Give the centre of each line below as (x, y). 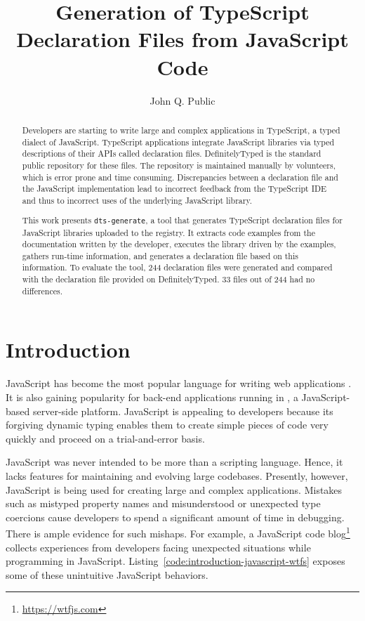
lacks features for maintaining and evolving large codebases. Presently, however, (177, 475)
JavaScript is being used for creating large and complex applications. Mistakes (174, 489)
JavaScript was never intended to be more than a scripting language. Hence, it (174, 462)
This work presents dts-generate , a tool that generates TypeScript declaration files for (182, 220)
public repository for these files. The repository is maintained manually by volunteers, (179, 165)
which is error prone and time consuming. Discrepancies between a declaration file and (180, 177)
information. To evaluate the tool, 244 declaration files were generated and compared (177, 267)
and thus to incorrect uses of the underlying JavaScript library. (137, 200)
